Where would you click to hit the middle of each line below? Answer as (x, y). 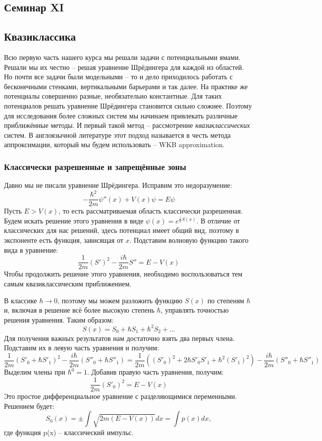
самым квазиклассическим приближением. (68, 283)
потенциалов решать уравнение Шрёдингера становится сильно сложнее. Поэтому (128, 105)
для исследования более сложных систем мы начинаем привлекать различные (121, 115)
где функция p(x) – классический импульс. (69, 432)
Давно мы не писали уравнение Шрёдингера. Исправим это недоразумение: (118, 185)
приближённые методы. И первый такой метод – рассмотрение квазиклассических (127, 125)
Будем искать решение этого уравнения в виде (74, 220)
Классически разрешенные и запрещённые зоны (95, 166)
